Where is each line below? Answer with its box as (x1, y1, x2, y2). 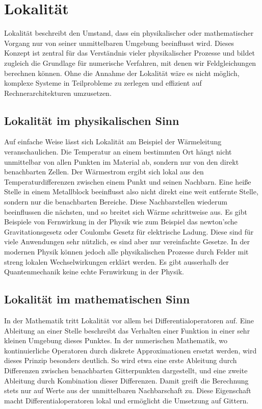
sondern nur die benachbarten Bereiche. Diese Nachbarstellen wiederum (4, 196, 227, 207)
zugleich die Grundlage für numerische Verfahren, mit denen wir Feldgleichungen (4, 57, 256, 68)
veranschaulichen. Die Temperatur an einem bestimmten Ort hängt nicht (4, 146, 232, 157)
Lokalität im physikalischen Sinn (4, 112, 179, 128)
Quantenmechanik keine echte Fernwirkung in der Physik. (4, 266, 184, 277)
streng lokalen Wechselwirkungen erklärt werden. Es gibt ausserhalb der (4, 256, 229, 267)
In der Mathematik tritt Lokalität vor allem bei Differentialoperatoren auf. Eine (4, 315, 254, 325)
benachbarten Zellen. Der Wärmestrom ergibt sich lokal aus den (4, 166, 204, 177)
